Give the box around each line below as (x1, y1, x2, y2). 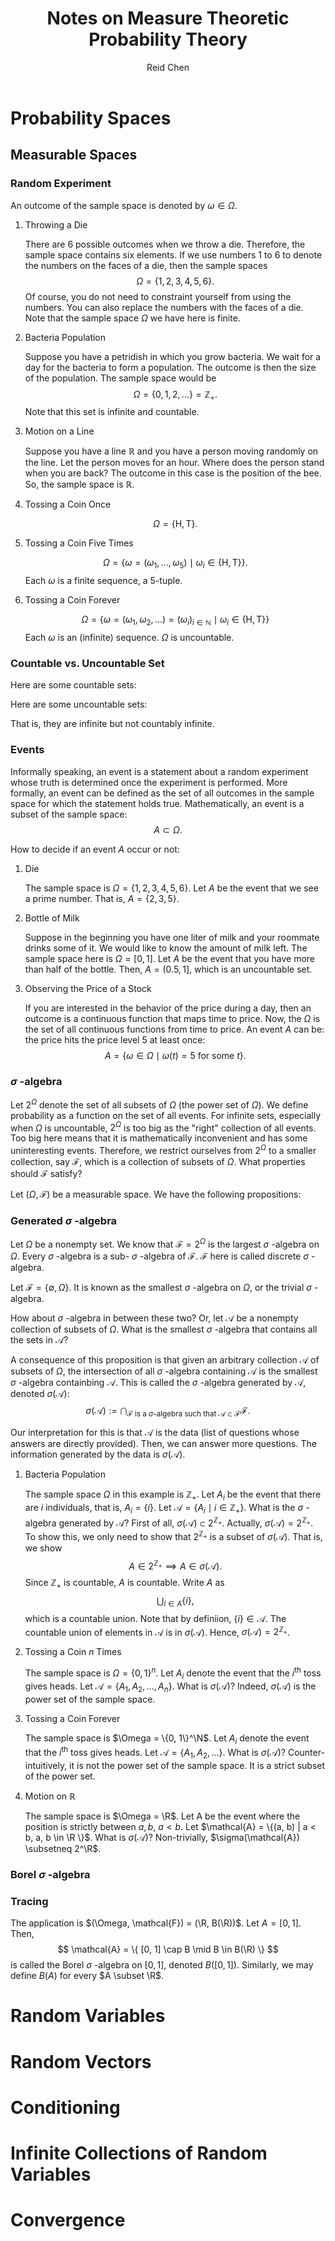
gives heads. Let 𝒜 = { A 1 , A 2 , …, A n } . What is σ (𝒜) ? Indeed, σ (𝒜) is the (24, 1680, 317, 1694)
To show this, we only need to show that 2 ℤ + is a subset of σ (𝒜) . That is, (24, 1528, 323, 1542)
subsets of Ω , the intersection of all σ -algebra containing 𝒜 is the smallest (10, 1365, 318, 1377)
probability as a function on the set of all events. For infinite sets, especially (10, 1109, 322, 1121)
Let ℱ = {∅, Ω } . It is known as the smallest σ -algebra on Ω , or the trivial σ (10, 1281, 313, 1293)
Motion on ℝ (24, 1790, 77, 1802)
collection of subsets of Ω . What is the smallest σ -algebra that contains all (10, 1323, 318, 1335)
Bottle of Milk (24, 912, 80, 924)
